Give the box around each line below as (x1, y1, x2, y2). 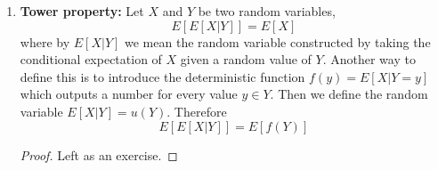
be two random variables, (198, 2, 336, 20)
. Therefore (166, 101, 227, 120)
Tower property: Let (20, 2, 144, 20)
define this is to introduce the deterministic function (20, 67, 305, 85)
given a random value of (180, 50, 312, 69)
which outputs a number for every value (20, 85, 238, 103)
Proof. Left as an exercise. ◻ (20, 145, 178, 164)
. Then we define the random (270, 85, 428, 103)
